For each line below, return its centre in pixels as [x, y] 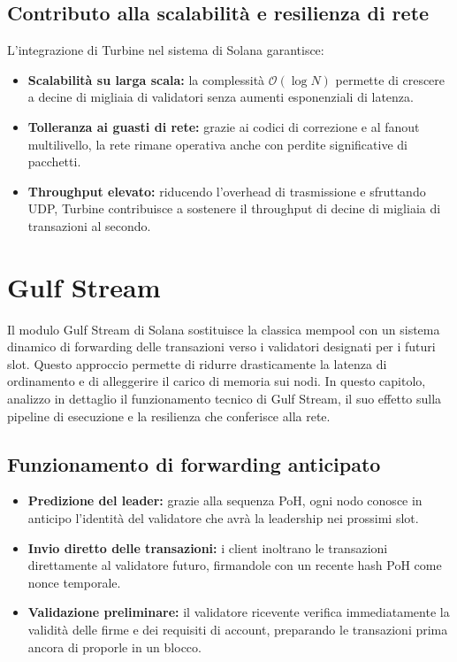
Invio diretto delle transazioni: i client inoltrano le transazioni [208, 547]
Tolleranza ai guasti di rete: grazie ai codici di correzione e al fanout [224, 126]
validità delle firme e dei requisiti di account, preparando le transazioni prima [238, 629]
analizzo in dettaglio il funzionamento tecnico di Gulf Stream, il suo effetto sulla [225, 399]
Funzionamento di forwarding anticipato [194, 463]
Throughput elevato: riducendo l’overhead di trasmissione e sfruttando [227, 191]
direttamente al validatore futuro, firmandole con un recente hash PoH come [235, 565]
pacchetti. [54, 162]
